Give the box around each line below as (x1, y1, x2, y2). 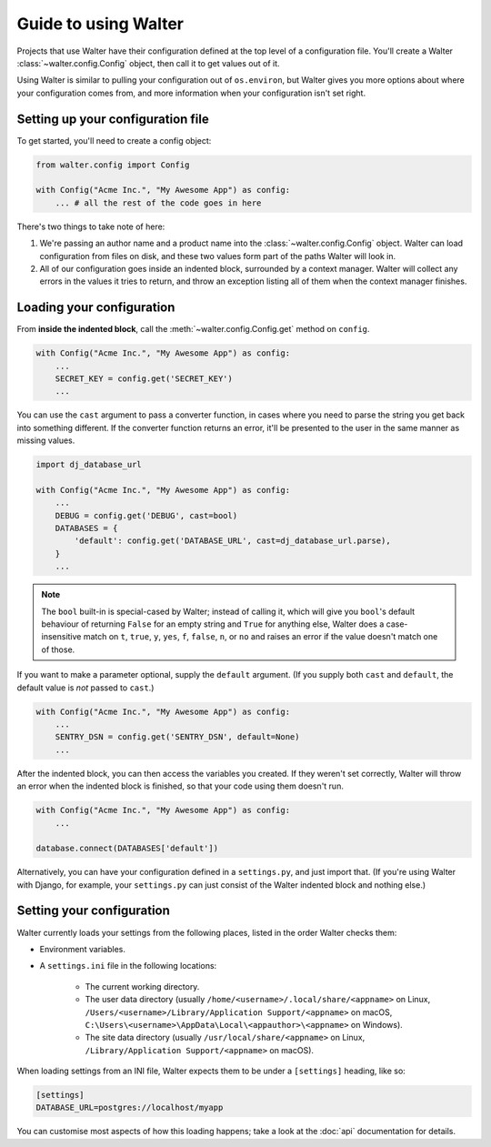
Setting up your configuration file (16, 111, 209, 126)
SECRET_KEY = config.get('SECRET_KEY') (55, 374, 234, 384)
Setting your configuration (16, 903, 170, 919)
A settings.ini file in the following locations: (39, 961, 217, 971)
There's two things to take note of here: (16, 221, 165, 232)
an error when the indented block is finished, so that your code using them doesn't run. (16, 780, 345, 791)
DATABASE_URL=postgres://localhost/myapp (35, 1102, 224, 1113)
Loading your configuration (16, 300, 175, 316)
